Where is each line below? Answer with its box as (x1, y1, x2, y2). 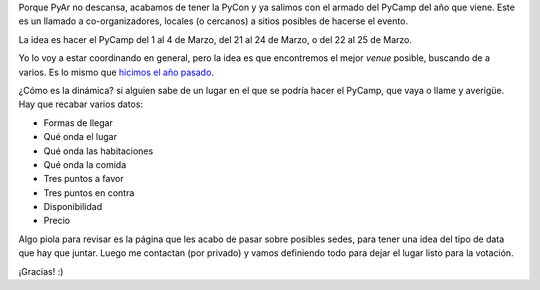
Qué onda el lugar (43, 131, 117, 143)
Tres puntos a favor (43, 173, 124, 185)
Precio (43, 215, 70, 227)
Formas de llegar (43, 116, 114, 129)
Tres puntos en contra (43, 186, 135, 199)
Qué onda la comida (43, 158, 127, 170)
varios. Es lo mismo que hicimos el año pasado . (18, 66, 215, 78)
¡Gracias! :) (18, 265, 64, 277)
